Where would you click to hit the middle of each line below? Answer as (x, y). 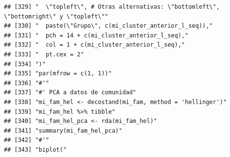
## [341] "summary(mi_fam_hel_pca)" (63, 131)
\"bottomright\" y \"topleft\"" (56, 16)
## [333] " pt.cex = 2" (44, 54)
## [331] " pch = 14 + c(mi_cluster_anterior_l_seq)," (96, 35)
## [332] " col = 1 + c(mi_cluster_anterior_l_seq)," (95, 45)
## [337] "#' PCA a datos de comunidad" (70, 93)
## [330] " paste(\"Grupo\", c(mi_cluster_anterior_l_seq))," (108, 26)
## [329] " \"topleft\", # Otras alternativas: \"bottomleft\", (112, 7)
